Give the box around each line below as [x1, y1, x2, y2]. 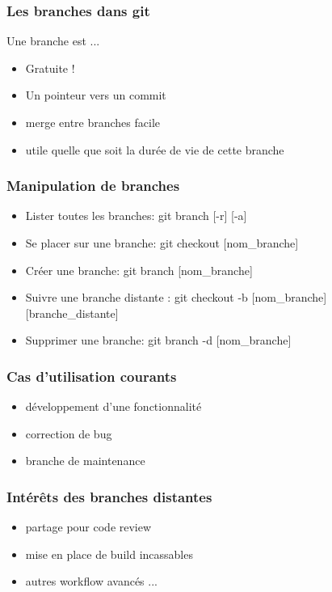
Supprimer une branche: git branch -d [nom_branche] [25, 332, 292, 349]
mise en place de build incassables [25, 545, 193, 562]
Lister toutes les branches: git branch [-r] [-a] [25, 207, 247, 224]
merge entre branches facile [25, 114, 161, 130]
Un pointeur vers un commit [25, 87, 166, 104]
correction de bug [25, 425, 112, 442]
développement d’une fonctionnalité [25, 398, 202, 415]
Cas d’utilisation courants [6, 366, 177, 386]
